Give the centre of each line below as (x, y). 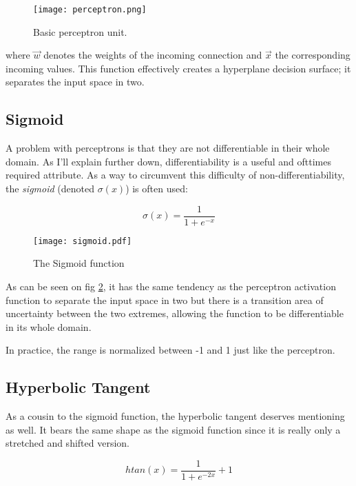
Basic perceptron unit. (80, 31)
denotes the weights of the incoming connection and (153, 55)
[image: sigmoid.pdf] (83, 241)
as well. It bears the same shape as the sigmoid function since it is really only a (173, 429)
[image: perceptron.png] (90, 10)
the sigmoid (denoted (50, 189)
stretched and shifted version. (67, 443)
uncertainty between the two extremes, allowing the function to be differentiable (175, 313)
